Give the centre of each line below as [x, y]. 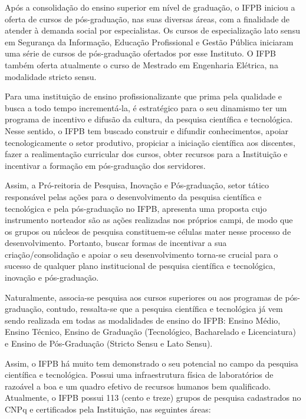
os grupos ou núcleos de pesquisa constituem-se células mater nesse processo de [148, 231]
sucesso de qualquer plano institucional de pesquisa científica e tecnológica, [140, 266]
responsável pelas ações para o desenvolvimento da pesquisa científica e [133, 196]
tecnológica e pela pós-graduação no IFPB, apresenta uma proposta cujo [136, 208]
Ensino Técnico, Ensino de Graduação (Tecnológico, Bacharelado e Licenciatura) [150, 332]
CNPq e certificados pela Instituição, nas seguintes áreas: [108, 409]
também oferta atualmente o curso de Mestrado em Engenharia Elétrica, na [142, 64]
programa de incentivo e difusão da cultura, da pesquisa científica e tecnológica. [149, 119]
